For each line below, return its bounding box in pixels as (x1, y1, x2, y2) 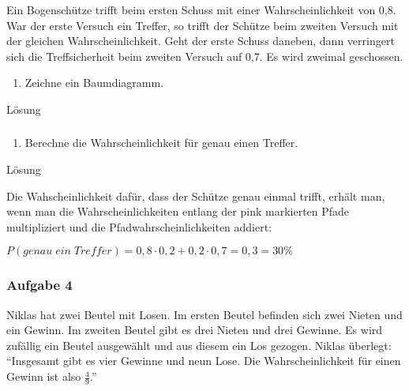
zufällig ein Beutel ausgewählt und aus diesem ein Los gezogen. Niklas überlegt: (6, 336, 392, 353)
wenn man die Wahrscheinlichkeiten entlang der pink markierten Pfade (6, 203, 350, 220)
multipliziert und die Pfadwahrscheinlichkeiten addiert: (6, 218, 272, 235)
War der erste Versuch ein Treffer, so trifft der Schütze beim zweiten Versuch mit (6, 17, 399, 33)
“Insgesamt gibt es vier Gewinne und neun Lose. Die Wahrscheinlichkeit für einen (6, 352, 401, 369)
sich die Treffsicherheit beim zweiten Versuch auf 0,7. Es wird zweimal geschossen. (6, 47, 403, 64)
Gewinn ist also (6, 368, 81, 385)
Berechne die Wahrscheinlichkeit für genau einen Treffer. (24, 134, 298, 151)
